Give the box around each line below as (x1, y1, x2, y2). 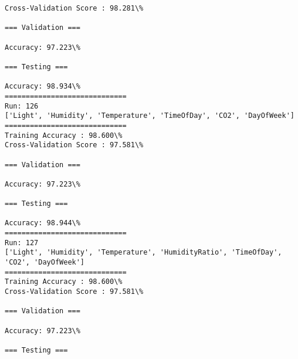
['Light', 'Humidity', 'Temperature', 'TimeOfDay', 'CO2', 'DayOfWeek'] (5, 111, 294, 120)
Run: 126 (5, 101, 39, 110)
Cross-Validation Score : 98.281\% (5, 4, 144, 12)
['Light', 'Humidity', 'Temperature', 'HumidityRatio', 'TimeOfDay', (5, 248, 282, 257)
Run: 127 (5, 238, 39, 247)
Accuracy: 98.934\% (5, 82, 80, 91)
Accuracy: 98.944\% (5, 219, 80, 228)
